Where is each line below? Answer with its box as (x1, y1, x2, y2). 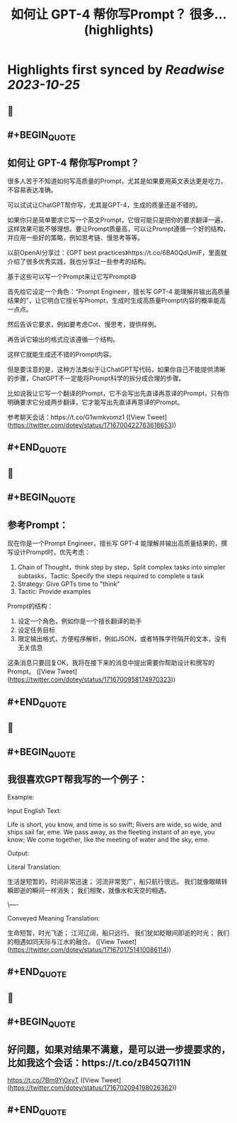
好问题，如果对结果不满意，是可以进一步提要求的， (7, 1043, 231, 1055)
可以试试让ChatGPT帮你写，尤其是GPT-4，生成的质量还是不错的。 (7, 200, 202, 209)
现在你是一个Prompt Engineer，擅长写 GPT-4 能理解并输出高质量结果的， (7, 539, 221, 548)
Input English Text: (7, 806, 62, 814)
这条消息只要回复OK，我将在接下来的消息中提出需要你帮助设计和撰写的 (7, 659, 215, 667)
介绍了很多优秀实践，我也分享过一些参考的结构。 (7, 257, 150, 265)
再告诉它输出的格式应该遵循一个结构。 (7, 335, 119, 343)
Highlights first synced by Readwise (7, 62, 225, 78)
